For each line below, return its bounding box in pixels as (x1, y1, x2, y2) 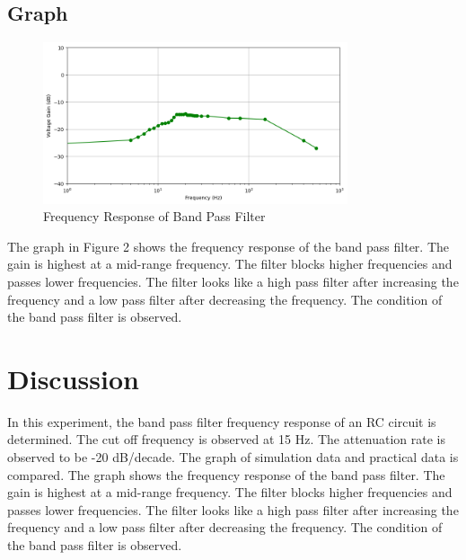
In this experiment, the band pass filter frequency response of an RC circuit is (7, 412, 436, 431)
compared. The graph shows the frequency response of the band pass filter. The (7, 465, 445, 484)
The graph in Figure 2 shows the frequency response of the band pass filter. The (7, 236, 450, 255)
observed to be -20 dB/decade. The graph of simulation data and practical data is (7, 448, 459, 467)
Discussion (7, 360, 139, 396)
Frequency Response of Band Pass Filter (43, 207, 266, 226)
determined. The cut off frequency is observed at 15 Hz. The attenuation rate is (7, 430, 446, 449)
